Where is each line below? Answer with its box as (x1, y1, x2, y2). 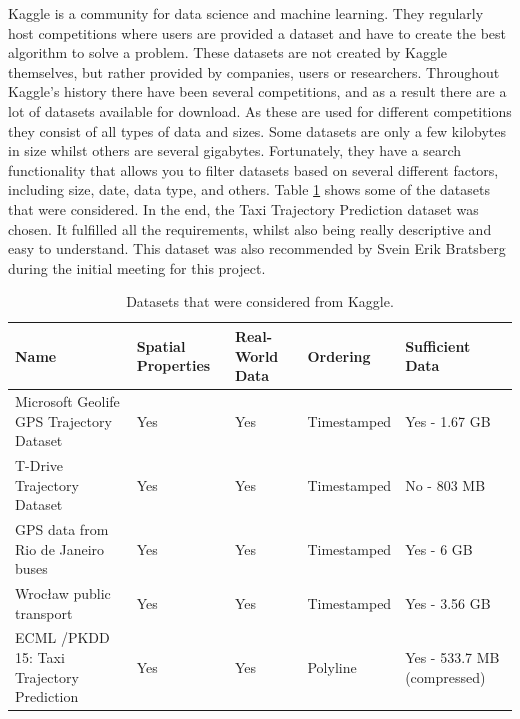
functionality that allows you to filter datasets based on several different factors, (8, 159, 499, 180)
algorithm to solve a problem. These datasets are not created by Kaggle (8, 42, 448, 63)
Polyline (307, 656, 357, 677)
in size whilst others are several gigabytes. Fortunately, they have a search (8, 140, 462, 161)
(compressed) (405, 666, 486, 687)
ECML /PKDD (15, 627, 110, 648)
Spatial (136, 335, 186, 356)
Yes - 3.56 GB (405, 592, 491, 613)
